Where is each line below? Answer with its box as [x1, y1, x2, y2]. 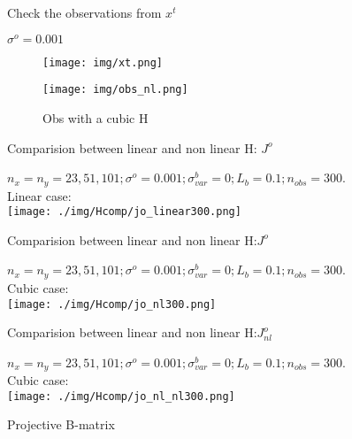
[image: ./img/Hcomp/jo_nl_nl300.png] [7, 389, 235, 403]
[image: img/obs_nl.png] [42, 83, 188, 96]
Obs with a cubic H [42, 108, 149, 127]
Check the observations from [7, 4, 162, 21]
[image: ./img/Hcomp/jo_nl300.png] [7, 297, 217, 311]
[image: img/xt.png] [42, 56, 164, 69]
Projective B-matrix [7, 415, 115, 434]
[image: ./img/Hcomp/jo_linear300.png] [7, 205, 241, 219]
